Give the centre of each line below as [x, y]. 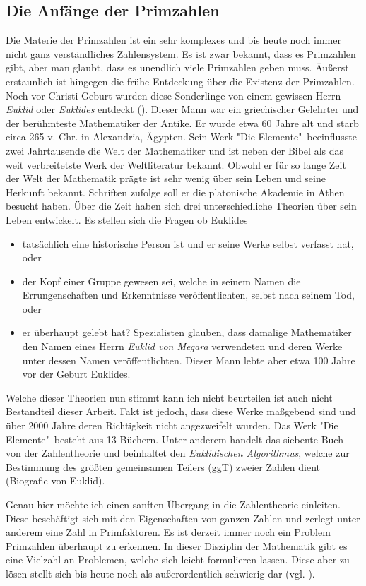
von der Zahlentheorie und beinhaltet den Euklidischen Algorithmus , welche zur [178, 453]
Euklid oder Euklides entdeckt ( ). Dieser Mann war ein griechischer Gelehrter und [182, 109]
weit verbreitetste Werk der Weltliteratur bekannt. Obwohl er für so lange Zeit [176, 164]
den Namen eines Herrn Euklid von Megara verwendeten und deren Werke [182, 346]
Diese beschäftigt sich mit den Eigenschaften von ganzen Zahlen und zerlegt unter [183, 518]
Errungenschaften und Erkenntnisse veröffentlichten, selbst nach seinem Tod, [188, 295]
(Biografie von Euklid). [55, 480]
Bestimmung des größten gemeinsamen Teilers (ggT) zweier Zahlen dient [163, 466]
